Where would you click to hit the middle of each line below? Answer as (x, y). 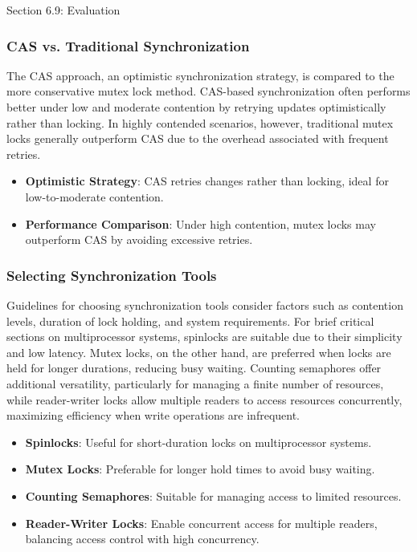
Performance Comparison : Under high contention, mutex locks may (200, 223)
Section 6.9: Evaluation (63, 10)
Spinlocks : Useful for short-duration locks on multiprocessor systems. (198, 442)
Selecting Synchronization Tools (112, 275)
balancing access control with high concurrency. (142, 539)
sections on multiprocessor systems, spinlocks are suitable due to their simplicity (204, 337)
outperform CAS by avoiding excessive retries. (139, 239)
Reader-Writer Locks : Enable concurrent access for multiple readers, (201, 523)
